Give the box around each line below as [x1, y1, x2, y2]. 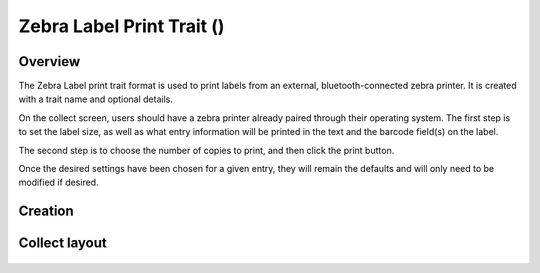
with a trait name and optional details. [18, 93, 174, 105]
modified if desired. [18, 176, 99, 189]
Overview [18, 53, 81, 70]
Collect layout [18, 235, 107, 252]
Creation [18, 203, 74, 220]
